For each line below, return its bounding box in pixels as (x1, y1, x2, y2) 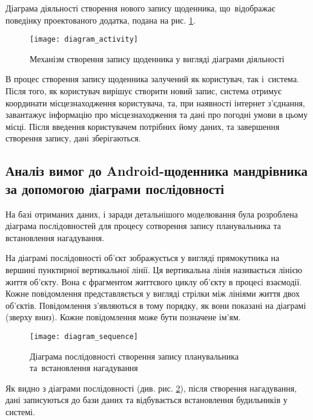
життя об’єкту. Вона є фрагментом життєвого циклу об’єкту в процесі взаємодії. (5, 275, 302, 288)
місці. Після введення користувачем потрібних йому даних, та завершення (5, 120, 280, 132)
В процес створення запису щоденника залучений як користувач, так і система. (5, 73, 299, 85)
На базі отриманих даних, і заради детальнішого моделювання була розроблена (5, 207, 298, 220)
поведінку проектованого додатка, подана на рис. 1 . (5, 13, 196, 26)
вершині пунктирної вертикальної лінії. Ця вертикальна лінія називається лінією (5, 263, 302, 276)
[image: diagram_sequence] (30, 332, 138, 341)
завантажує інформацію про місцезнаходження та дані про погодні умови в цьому (5, 108, 308, 121)
